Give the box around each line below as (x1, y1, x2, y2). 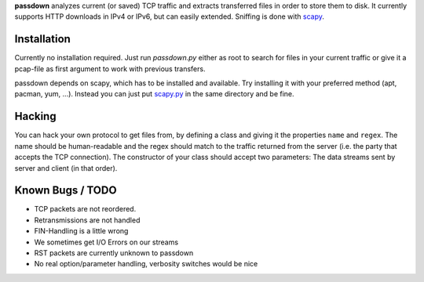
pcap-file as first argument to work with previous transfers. (14, 63, 206, 74)
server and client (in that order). (14, 163, 118, 172)
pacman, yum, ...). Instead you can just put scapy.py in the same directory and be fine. (14, 89, 294, 99)
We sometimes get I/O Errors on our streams (34, 237, 179, 247)
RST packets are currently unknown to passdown (34, 248, 194, 258)
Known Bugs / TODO (14, 184, 117, 197)
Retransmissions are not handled (34, 215, 141, 225)
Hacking (14, 110, 57, 123)
